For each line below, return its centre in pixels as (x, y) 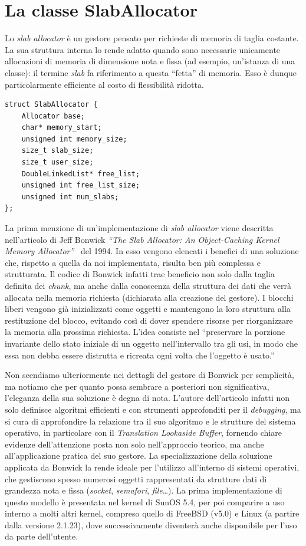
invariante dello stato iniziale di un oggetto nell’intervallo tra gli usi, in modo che (151, 343)
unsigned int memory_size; (74, 139)
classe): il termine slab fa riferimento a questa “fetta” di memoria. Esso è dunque (151, 72)
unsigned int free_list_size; (81, 185)
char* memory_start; (62, 128)
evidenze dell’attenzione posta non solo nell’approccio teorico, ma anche (134, 444)
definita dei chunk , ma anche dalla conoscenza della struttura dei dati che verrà (148, 285)
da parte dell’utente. (42, 536)
